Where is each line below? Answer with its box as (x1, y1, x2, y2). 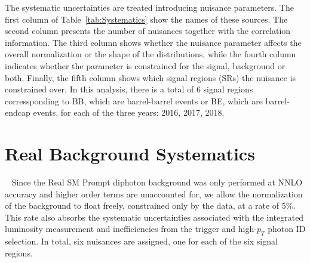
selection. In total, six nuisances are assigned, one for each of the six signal (5, 235, 278, 247)
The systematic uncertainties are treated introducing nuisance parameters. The (5, 1, 294, 13)
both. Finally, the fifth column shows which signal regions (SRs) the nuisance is (5, 71, 296, 83)
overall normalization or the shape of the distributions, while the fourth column (5, 48, 296, 60)
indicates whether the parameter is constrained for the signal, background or (5, 59, 286, 72)
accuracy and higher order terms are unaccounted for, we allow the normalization (5, 187, 303, 200)
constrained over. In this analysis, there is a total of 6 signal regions (5, 83, 253, 95)
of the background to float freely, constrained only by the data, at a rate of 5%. (5, 199, 296, 212)
